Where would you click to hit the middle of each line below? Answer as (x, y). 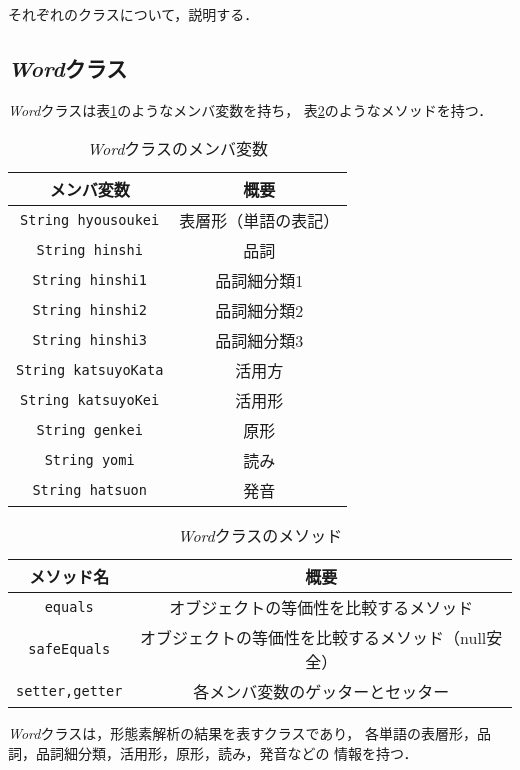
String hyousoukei (90, 220)
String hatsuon (89, 490)
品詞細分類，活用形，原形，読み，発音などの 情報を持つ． (226, 752)
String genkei (89, 430)
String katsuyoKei (90, 400)
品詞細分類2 (259, 311)
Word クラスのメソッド (260, 536)
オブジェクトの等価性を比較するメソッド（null (313, 638)
